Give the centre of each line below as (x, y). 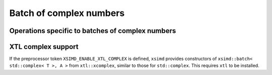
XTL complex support (44, 47)
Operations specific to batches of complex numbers (93, 31)
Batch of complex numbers (67, 13)
